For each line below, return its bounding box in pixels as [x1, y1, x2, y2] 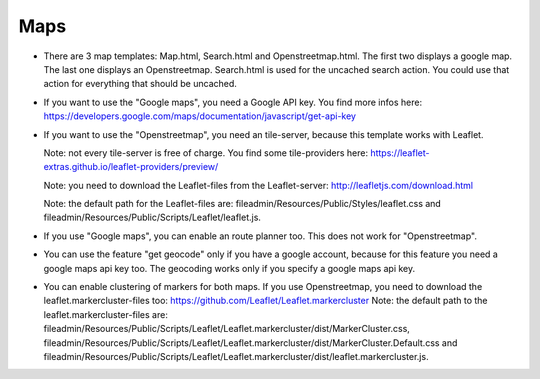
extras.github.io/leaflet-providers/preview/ [43, 161, 219, 173]
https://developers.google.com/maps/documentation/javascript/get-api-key [43, 110, 357, 122]
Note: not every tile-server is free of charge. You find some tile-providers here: [43, 146, 369, 159]
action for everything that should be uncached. [43, 78, 237, 90]
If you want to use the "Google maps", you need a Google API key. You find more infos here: [43, 96, 423, 108]
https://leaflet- [370, 146, 430, 159]
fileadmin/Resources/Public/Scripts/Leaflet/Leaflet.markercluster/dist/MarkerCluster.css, [43, 323, 410, 335]
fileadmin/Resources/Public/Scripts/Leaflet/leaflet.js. [43, 211, 262, 224]
